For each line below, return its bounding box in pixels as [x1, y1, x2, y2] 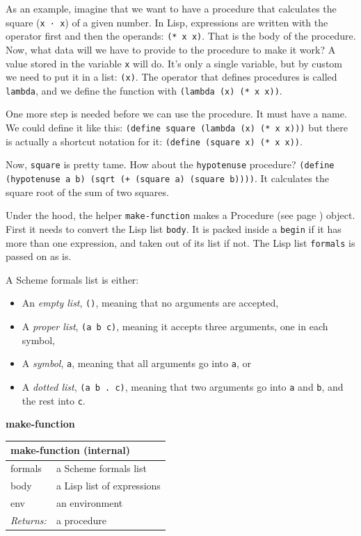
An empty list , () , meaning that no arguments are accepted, [22, 295, 279, 310]
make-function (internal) [10, 443, 131, 457]
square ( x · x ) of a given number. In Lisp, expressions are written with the [6, 15, 328, 29]
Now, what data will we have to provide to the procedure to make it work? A [6, 42, 336, 56]
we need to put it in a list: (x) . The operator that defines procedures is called [6, 70, 337, 84]
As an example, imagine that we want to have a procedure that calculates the [6, 1, 337, 15]
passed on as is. [6, 249, 72, 263]
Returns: [10, 512, 47, 527]
